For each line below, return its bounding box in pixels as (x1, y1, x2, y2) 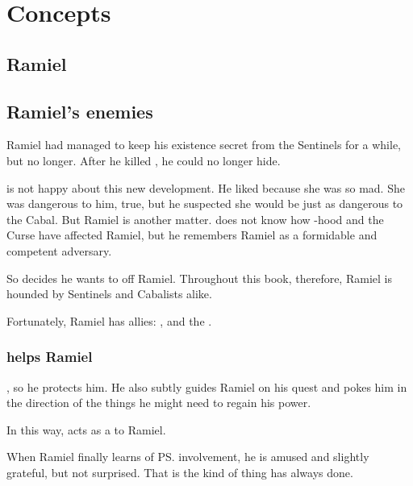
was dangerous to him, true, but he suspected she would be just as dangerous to (6, 195, 403, 212)
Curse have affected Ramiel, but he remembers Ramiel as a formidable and (6, 226, 378, 243)
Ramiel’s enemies (6, 98, 153, 123)
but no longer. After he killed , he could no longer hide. (6, 152, 281, 168)
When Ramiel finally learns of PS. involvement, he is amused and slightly (6, 448, 369, 465)
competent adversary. (6, 242, 112, 259)
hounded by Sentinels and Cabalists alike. (6, 285, 212, 302)
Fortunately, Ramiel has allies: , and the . (6, 312, 212, 329)
